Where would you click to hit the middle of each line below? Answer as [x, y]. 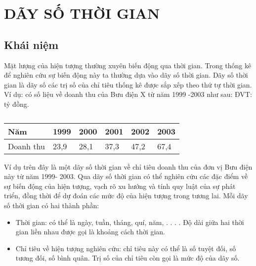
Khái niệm [31, 44]
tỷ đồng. [17, 104]
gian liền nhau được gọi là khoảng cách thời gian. [90, 232]
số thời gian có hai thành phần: [52, 205]
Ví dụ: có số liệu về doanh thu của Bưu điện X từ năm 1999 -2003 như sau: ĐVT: [128, 94]
